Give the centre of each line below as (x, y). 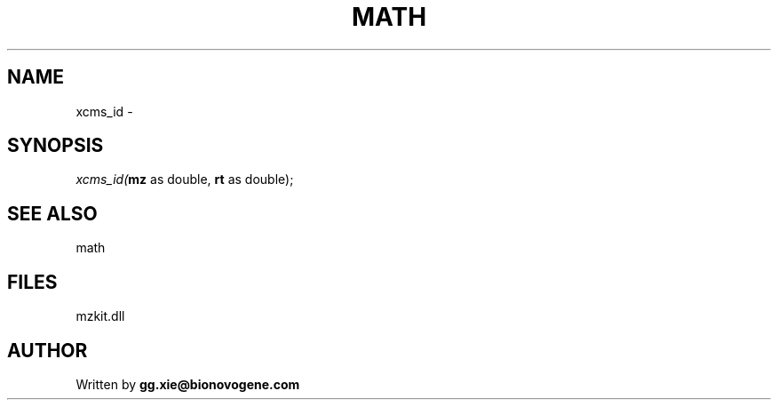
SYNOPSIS (56, 146)
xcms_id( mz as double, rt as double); (185, 180)
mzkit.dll (100, 316)
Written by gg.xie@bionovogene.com (188, 384)
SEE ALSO (52, 213)
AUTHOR (48, 350)
